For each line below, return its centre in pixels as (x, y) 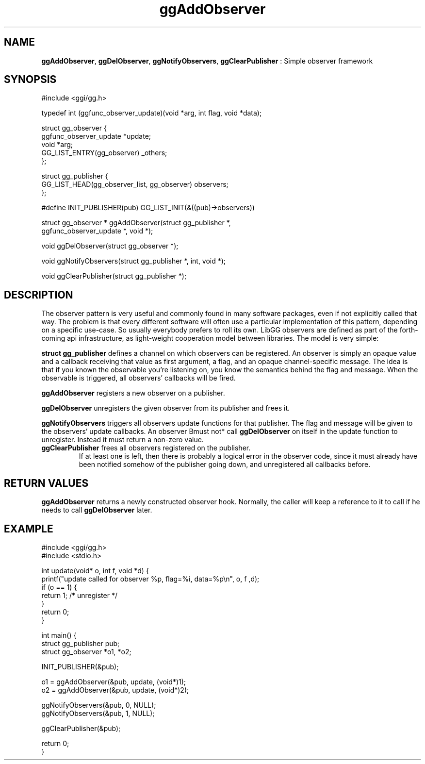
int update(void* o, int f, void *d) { (95, 570)
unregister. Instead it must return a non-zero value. (123, 440)
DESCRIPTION (39, 295)
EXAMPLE (29, 529)
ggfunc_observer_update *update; (96, 136)
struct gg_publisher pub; (81, 643)
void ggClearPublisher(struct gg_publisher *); (114, 276)
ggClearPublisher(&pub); (81, 728)
